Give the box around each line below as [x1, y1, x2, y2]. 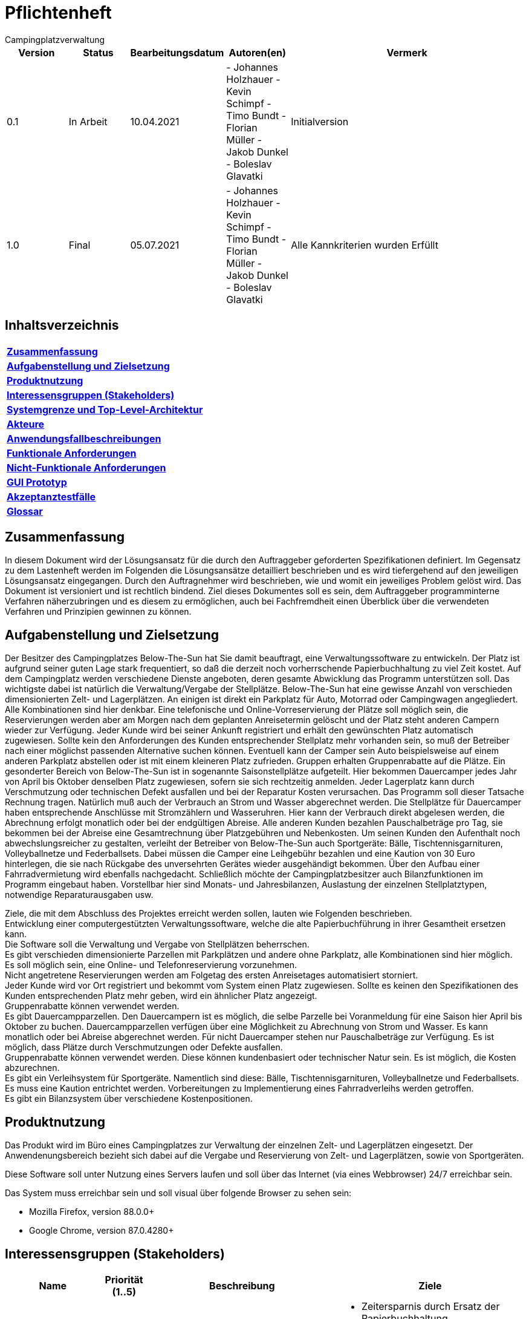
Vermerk [386, 46, 427, 59]
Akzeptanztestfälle [7, 490, 96, 503]
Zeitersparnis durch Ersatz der [361, 1300, 500, 1312]
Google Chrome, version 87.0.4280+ [29, 1225, 174, 1236]
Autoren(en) [229, 46, 287, 59]
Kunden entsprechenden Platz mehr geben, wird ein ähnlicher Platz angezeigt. [5, 990, 317, 1001]
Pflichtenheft [5, 2, 112, 23]
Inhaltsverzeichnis [5, 318, 119, 333]
